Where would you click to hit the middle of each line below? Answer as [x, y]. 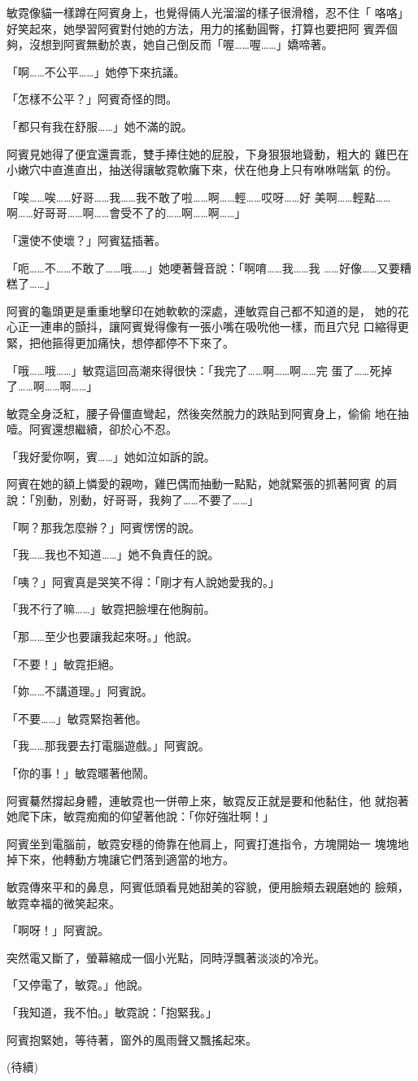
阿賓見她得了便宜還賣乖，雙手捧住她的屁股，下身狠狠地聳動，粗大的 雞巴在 [208, 153]
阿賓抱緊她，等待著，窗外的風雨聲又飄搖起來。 [132, 1039]
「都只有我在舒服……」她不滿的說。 [100, 126]
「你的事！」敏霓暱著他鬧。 [81, 773]
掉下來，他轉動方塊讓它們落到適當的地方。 [120, 859]
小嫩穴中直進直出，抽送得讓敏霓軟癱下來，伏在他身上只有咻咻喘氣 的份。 [202, 170]
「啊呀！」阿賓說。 [58, 930]
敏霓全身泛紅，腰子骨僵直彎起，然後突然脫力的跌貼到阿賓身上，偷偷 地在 [202, 413]
